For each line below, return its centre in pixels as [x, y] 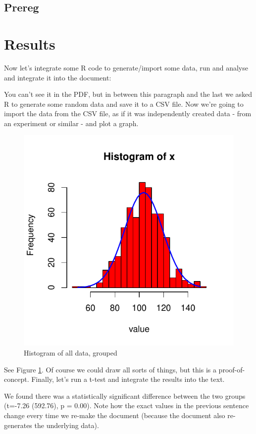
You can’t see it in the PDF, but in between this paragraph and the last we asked [128, 94]
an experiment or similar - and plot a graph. [71, 123]
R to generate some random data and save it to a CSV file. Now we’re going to [124, 104]
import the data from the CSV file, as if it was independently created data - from [128, 113]
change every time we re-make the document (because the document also [115, 415]
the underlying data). [67, 425]
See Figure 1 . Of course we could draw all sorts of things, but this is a [110, 369]
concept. [17, 379]
